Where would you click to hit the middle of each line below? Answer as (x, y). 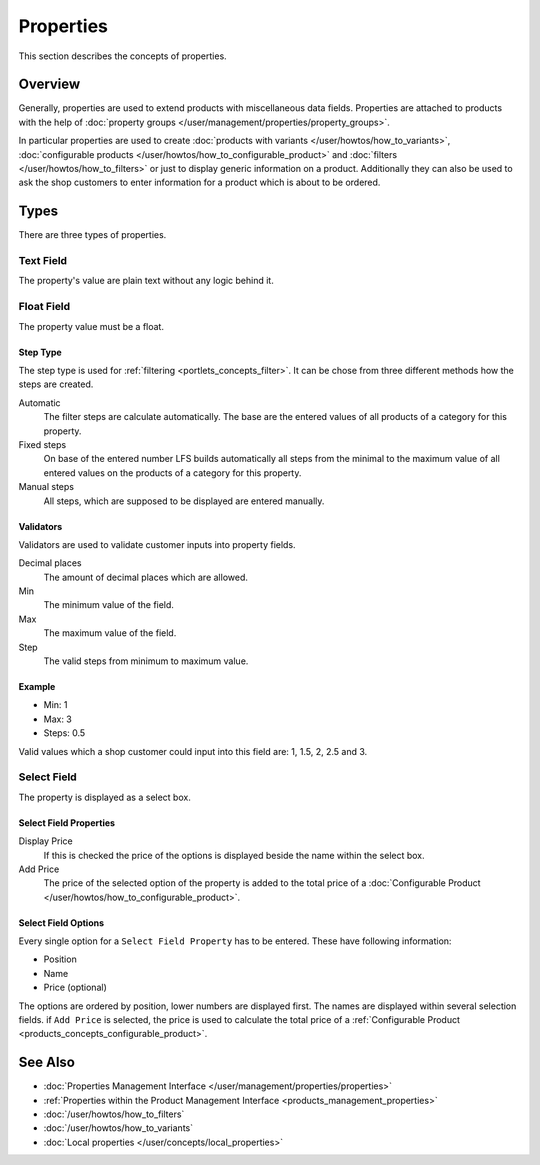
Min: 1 (55, 705)
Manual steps (46, 487)
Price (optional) (75, 987)
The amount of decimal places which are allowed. (146, 577)
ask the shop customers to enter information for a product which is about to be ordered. (199, 182)
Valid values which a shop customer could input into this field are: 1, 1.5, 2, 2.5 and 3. (193, 751)
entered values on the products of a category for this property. (172, 472)
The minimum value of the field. (109, 605)
